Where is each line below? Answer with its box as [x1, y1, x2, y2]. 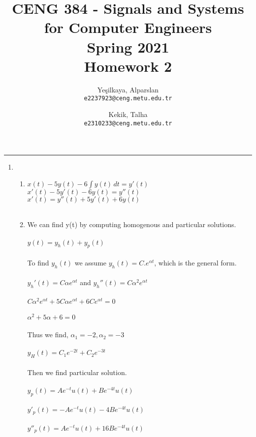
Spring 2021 [87, 36, 169, 57]
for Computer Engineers [44, 17, 212, 37]
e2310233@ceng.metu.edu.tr [84, 119, 172, 127]
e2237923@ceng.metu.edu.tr [84, 95, 172, 102]
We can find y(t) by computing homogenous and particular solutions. [27, 219, 236, 230]
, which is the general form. [154, 257, 237, 267]
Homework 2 [84, 56, 172, 76]
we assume [74, 257, 107, 267]
